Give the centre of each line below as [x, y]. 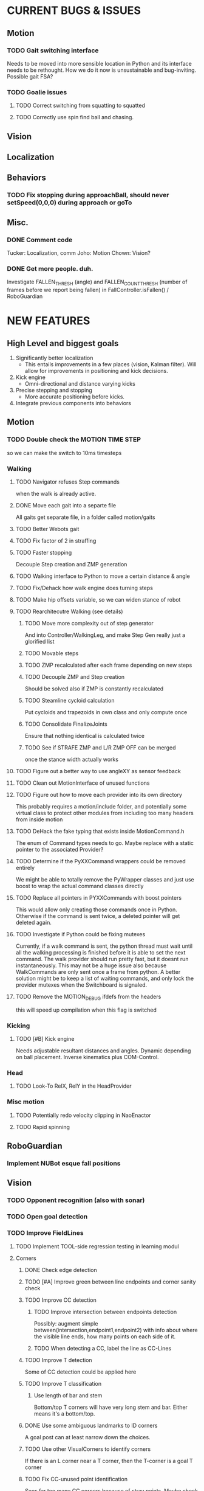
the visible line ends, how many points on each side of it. [105, 1336]
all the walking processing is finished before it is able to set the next [100, 953]
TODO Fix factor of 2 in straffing [56, 541]
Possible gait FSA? [30, 76]
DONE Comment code [40, 240]
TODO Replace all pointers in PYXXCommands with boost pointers [98, 898]
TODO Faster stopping [44, 553]
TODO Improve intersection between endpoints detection [105, 1312]
